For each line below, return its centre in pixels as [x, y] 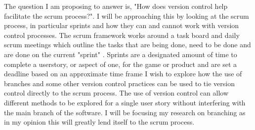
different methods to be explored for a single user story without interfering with [125, 102]
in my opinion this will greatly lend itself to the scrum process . [99, 122]
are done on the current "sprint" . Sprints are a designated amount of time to [121, 54]
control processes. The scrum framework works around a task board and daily [122, 35]
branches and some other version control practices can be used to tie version [119, 83]
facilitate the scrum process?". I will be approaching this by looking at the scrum [127, 16]
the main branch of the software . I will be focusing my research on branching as [125, 112]
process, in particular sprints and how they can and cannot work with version [122, 25]
